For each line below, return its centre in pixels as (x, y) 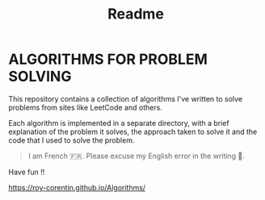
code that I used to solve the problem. (72, 140)
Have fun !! (27, 172)
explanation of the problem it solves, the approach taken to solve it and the (133, 131)
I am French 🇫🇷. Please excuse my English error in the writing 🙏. (136, 156)
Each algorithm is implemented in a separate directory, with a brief (119, 123)
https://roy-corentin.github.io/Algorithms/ (77, 187)
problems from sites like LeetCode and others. (86, 107)
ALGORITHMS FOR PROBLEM (108, 59)
